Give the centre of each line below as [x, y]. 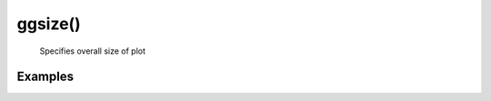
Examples [45, 77]
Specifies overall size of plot [92, 51]
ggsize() [49, 24]
